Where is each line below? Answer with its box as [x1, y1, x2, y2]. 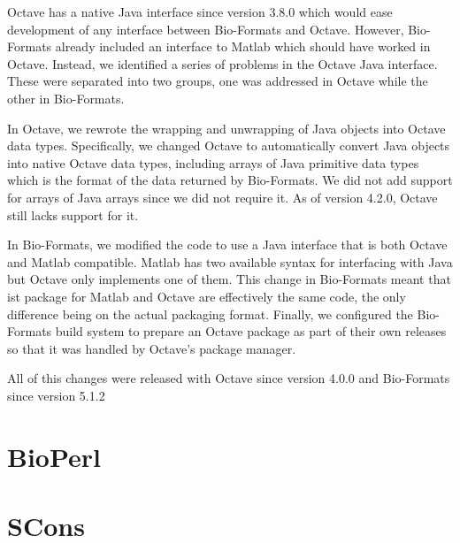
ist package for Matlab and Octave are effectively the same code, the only [7, 287, 406, 305]
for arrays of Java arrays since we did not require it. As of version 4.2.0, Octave [7, 187, 438, 206]
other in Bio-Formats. [7, 88, 125, 107]
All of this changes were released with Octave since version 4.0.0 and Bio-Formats [7, 369, 450, 387]
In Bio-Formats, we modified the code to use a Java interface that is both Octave [7, 235, 448, 254]
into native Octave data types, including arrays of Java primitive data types [7, 153, 419, 172]
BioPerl [7, 438, 102, 474]
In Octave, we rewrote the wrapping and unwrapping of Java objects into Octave [7, 119, 446, 137]
